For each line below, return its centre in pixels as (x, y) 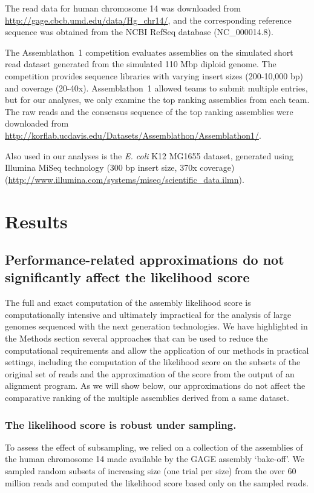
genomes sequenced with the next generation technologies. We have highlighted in (156, 326)
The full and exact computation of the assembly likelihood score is (128, 303)
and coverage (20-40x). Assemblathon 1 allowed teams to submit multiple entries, (156, 88)
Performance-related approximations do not (145, 260)
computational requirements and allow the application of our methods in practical (157, 350)
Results (36, 221)
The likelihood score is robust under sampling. (121, 424)
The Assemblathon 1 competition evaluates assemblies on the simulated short (149, 52)
